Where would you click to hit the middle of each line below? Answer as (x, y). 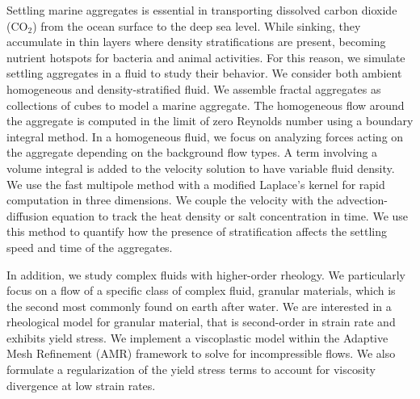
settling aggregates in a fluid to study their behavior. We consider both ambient (204, 73)
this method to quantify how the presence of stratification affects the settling (197, 231)
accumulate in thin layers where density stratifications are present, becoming (196, 42)
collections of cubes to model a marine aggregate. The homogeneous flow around (206, 105)
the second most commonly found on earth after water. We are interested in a (199, 306)
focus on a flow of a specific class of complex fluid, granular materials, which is (201, 290)
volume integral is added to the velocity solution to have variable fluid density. (201, 168)
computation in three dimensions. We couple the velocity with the (170, 200)
